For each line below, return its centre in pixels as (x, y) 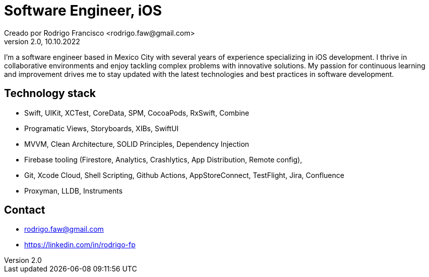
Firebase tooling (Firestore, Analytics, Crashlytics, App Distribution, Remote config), (163, 159)
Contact (25, 210)
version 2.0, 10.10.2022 (42, 41)
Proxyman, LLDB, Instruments (74, 191)
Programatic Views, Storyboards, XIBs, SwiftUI (102, 128)
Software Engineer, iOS (83, 11)
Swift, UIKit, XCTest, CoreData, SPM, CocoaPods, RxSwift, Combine (137, 113)
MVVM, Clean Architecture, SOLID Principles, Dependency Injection (137, 144)
